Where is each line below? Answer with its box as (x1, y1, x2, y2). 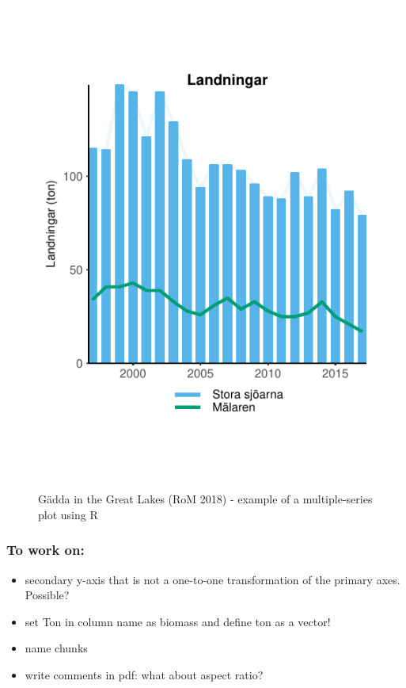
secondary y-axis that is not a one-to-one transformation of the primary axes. (25, 571, 400, 587)
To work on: (6, 540, 85, 560)
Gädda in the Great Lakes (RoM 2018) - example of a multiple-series (38, 491, 373, 507)
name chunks (25, 640, 88, 656)
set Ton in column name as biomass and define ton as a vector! (25, 613, 331, 629)
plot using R (38, 506, 98, 522)
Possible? (25, 587, 70, 603)
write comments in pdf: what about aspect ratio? (25, 667, 264, 683)
